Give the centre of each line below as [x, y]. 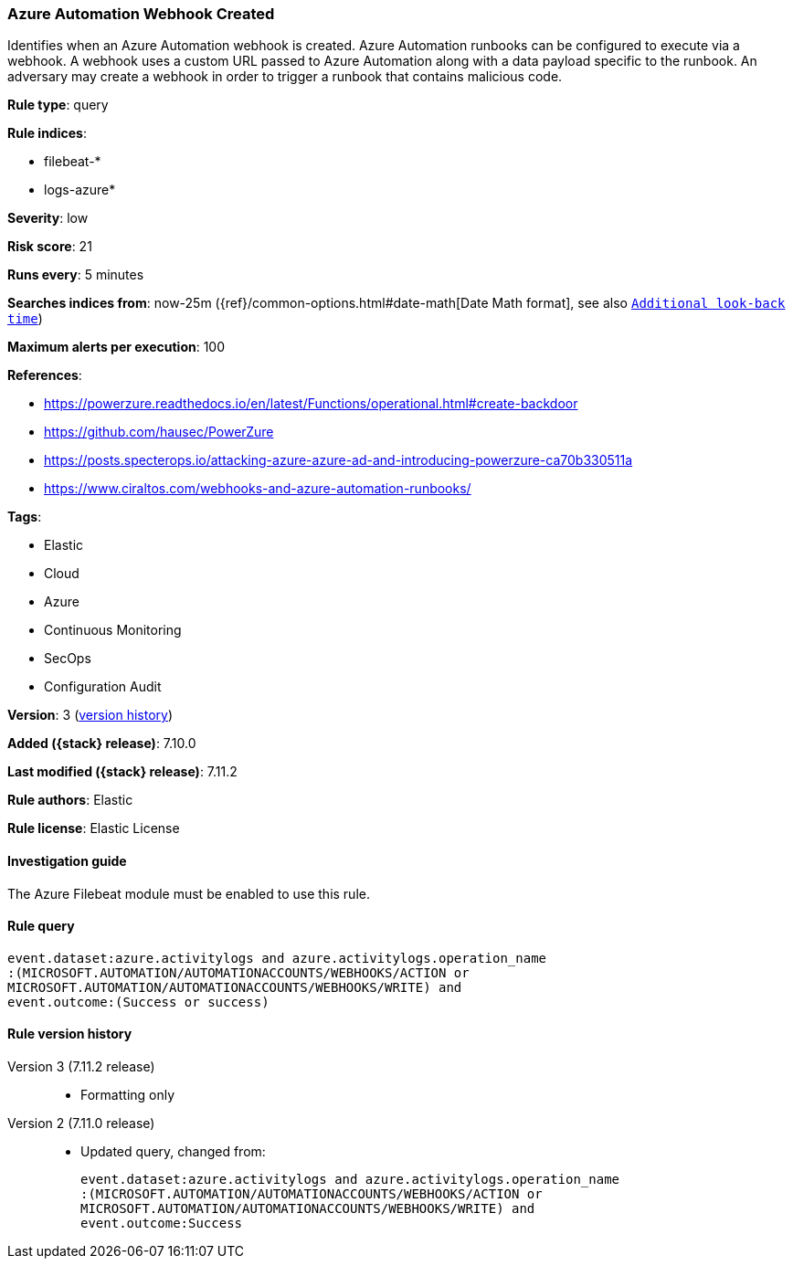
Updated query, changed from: [173, 1152]
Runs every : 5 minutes [76, 275]
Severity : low [48, 218]
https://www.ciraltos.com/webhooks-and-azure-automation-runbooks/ [258, 489]
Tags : [25, 517]
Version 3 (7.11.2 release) [81, 1067]
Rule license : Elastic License [94, 828]
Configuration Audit [103, 687]
